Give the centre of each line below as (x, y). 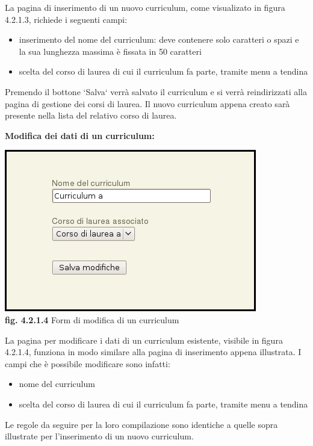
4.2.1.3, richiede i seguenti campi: (66, 19)
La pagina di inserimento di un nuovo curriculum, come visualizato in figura (145, 7)
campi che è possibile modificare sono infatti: (88, 363)
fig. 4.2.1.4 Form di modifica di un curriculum (92, 319)
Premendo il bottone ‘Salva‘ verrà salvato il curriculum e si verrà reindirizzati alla (156, 91)
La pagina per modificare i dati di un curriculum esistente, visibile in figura (144, 340)
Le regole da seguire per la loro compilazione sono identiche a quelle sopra (141, 424)
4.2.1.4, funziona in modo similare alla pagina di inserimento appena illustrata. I (153, 352)
